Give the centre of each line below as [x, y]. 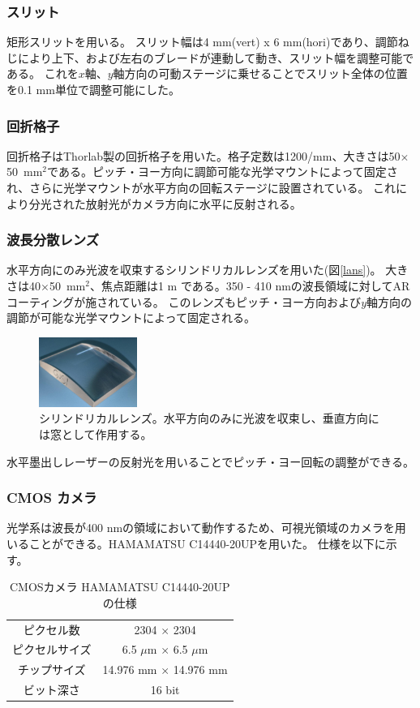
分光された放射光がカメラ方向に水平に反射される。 [165, 203]
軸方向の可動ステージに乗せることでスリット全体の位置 [260, 73]
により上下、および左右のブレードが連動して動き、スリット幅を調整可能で [216, 57]
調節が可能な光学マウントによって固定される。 [131, 318]
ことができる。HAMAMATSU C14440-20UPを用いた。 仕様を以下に [207, 543]
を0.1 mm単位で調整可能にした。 [93, 89]
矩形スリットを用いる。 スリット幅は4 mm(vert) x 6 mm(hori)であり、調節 [202, 42]
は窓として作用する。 [96, 433]
